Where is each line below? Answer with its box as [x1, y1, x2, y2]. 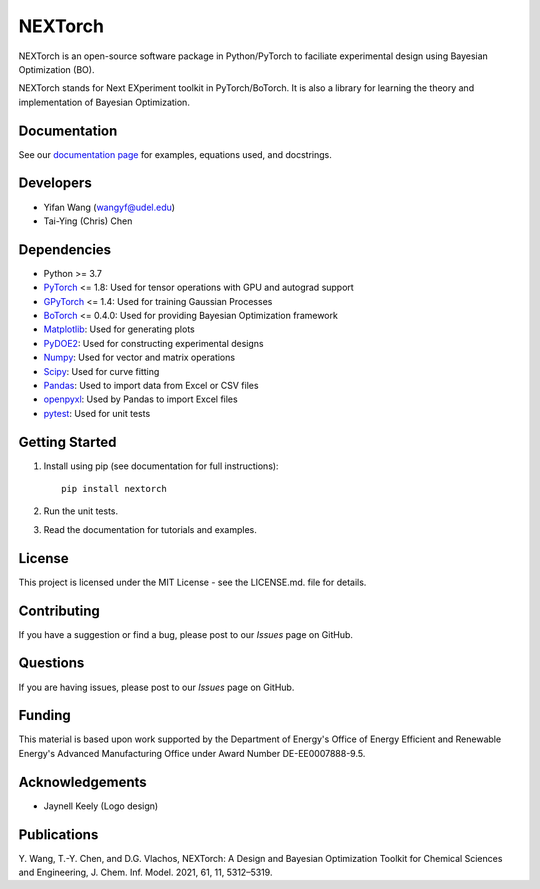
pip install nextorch [61, 483, 167, 495]
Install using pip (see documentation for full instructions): [43, 460, 279, 472]
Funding [18, 707, 72, 724]
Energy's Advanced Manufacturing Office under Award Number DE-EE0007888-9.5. [18, 747, 366, 759]
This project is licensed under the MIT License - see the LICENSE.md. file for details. [18, 576, 367, 588]
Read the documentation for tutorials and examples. [43, 523, 257, 535]
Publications [18, 826, 99, 843]
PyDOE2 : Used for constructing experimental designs [43, 337, 264, 349]
